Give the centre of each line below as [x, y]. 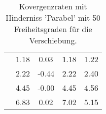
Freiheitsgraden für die [53, 29]
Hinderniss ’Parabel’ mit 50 [53, 18]
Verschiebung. [53, 40]
